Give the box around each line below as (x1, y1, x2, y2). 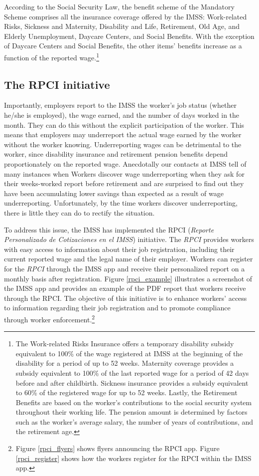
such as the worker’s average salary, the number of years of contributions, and (15, 416, 254, 427)
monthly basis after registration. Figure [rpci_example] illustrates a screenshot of (4, 273, 253, 283)
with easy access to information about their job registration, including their (4, 243, 235, 254)
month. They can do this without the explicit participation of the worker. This (4, 119, 245, 130)
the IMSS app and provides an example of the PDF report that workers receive (4, 283, 246, 293)
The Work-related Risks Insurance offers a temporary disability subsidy (15, 338, 234, 349)
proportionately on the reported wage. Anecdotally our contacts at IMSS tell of (4, 158, 247, 169)
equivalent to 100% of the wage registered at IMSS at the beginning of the (15, 348, 243, 358)
